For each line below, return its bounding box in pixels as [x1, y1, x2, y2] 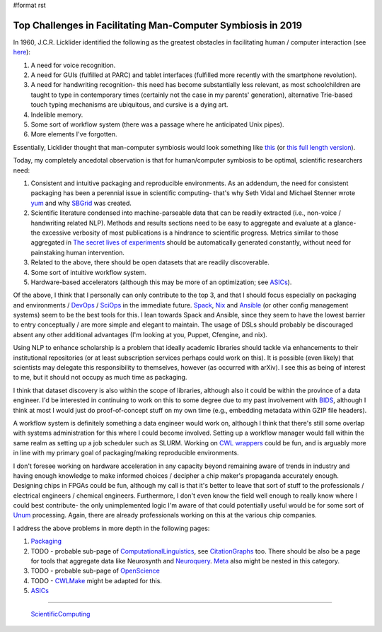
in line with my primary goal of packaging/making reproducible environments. [13, 449, 240, 457]
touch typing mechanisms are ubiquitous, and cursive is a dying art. [30, 100, 228, 109]
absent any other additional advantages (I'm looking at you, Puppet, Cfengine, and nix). [13, 330, 268, 339]
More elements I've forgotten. [30, 130, 117, 139]
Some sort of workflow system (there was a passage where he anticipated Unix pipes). [30, 120, 284, 129]
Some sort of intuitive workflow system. [30, 268, 147, 276]
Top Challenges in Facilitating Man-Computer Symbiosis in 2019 [13, 19, 303, 31]
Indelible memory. [30, 110, 83, 119]
